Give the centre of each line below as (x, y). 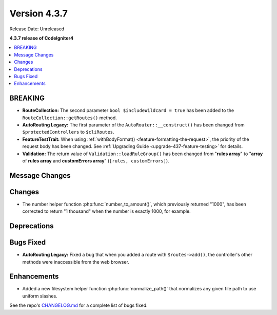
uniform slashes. (40, 296)
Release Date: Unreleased (37, 29)
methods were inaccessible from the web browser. (76, 262)
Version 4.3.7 (38, 13)
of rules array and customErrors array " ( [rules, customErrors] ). (96, 161)
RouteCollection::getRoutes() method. (70, 118)
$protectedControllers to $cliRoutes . (68, 132)
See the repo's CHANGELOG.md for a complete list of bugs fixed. (79, 305)
